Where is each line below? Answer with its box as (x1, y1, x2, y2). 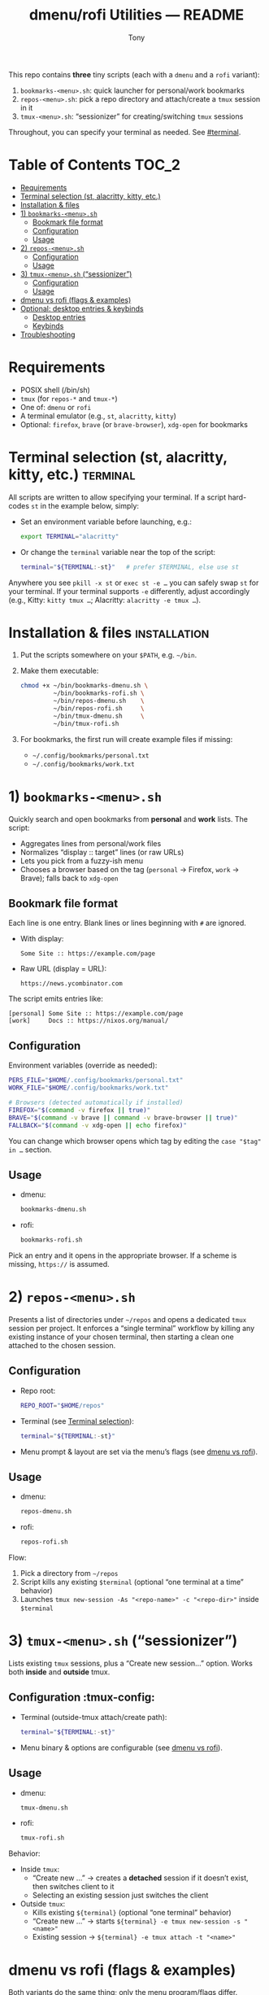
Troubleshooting (20, 330, 76, 339)
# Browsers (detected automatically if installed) (8, 1098, 184, 1107)
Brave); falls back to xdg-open (20, 873, 119, 883)
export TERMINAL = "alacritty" (20, 532, 119, 540)
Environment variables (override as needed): (8, 1060, 158, 1071)
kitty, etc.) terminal (8, 465, 136, 483)
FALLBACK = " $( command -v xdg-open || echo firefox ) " (8, 1121, 187, 1129)
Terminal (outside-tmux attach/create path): (20, 1712, 167, 1722)
